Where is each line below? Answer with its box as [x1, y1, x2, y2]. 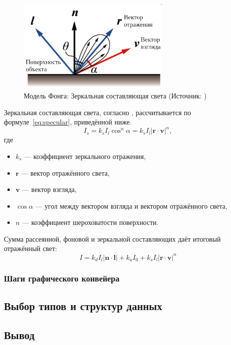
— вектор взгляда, [22, 184, 77, 194]
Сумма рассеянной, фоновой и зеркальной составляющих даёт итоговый [4, 233, 221, 244]
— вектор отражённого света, [21, 167, 110, 178]
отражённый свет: [4, 243, 57, 253]
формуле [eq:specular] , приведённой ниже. [4, 117, 132, 127]
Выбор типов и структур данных [4, 298, 163, 313]
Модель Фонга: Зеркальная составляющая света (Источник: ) [24, 91, 207, 101]
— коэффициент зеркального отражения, [24, 151, 146, 161]
